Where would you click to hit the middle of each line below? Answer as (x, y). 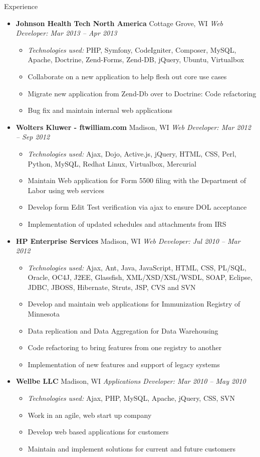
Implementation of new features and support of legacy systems (124, 364)
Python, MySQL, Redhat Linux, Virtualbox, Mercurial (112, 163)
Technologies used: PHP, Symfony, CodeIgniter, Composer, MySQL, (132, 49)
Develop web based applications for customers (98, 432)
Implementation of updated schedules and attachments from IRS (127, 223)
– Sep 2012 (33, 137)
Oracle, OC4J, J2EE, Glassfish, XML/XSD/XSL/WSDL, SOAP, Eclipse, (140, 277)
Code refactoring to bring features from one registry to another (125, 347)
